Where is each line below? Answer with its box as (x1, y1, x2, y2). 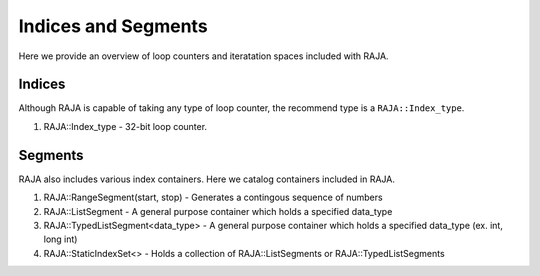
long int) (43, 233, 78, 245)
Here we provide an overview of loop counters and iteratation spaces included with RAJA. (18, 50, 389, 62)
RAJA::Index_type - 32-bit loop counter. (43, 120, 208, 132)
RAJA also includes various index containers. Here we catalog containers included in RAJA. (18, 173, 395, 185)
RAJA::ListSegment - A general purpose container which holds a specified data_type (43, 205, 393, 217)
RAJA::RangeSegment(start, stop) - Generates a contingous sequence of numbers (43, 191, 384, 204)
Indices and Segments (18, 15, 209, 37)
